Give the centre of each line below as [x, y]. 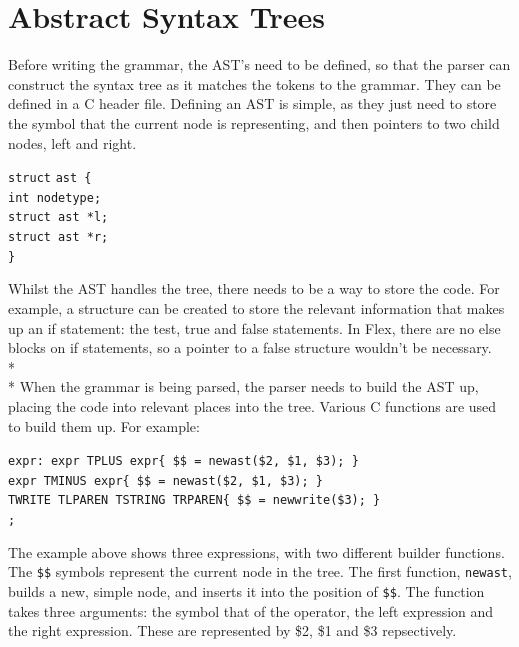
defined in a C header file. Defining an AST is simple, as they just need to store [252, 103]
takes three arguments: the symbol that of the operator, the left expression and [251, 610]
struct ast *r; [58, 237]
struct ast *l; [58, 217]
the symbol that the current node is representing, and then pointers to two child [254, 122]
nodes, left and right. [72, 142]
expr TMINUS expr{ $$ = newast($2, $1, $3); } [165, 480]
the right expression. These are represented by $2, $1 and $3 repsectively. [232, 630]
